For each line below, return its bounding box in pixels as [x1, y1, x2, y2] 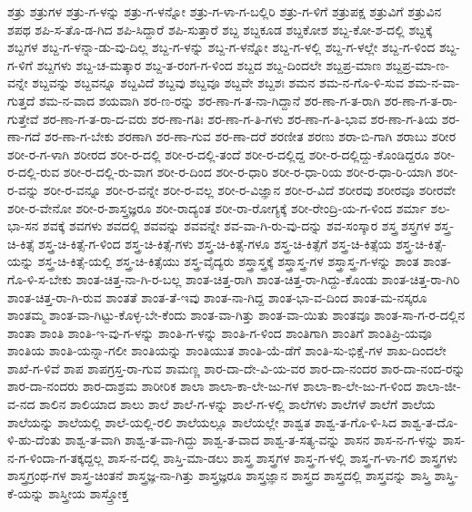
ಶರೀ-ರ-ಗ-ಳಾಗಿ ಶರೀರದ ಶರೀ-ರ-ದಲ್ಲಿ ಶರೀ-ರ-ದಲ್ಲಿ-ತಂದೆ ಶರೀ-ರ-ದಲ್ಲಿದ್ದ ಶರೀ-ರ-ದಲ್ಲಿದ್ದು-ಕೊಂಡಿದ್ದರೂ [7, 144, 430, 163]
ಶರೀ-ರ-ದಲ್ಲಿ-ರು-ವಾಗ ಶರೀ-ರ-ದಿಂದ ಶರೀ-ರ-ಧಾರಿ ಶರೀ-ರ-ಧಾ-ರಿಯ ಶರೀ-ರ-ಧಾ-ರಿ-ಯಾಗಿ [63, 162, 432, 181]
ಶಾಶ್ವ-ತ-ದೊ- [400, 412, 458, 431]
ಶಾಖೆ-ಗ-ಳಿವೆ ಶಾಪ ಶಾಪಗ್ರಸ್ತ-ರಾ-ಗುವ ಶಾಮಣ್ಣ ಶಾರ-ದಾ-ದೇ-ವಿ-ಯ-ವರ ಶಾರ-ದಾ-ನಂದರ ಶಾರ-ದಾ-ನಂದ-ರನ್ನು [7, 358, 466, 377]
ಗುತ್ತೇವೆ [7, 108, 39, 128]
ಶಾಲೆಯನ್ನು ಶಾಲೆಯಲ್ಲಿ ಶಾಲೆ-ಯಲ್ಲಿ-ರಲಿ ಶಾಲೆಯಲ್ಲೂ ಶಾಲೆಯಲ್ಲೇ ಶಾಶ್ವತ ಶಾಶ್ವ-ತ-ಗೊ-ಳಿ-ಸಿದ [7, 412, 397, 431]
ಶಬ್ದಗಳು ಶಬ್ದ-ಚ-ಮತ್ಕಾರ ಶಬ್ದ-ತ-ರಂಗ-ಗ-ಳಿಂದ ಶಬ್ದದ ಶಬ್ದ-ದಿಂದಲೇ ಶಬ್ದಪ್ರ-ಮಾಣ [36, 55, 382, 74]
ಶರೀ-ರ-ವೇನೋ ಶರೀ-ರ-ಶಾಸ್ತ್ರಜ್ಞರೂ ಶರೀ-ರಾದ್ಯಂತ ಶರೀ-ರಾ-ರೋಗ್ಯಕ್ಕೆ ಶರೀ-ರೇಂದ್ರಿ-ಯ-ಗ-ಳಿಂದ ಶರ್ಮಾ [7, 198, 427, 217]
